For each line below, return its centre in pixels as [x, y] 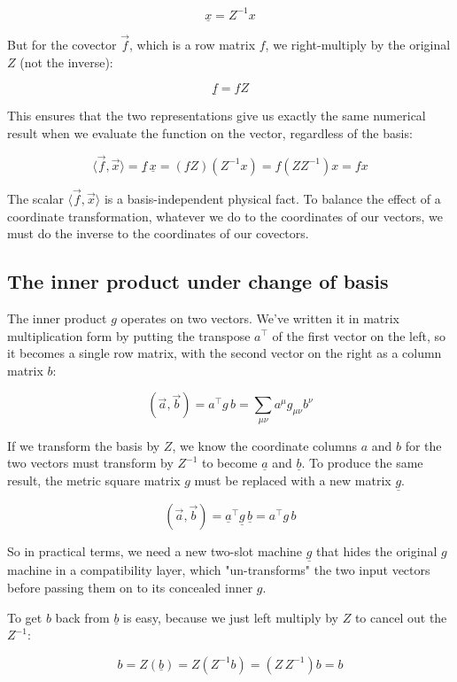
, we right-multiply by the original [358, 44]
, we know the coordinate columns [264, 445]
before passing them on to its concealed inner [130, 587]
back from [82, 617]
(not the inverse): [66, 62]
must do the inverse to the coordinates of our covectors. [158, 233]
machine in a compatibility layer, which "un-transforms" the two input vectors [219, 570]
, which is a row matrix [192, 44]
